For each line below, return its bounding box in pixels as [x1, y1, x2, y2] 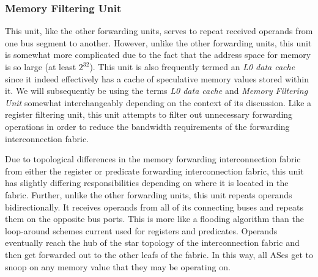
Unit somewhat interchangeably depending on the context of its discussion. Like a [5, 96, 312, 109]
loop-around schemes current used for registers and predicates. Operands [5, 224, 278, 237]
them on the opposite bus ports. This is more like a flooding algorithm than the [5, 212, 304, 225]
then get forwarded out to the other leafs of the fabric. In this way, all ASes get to [5, 248, 313, 261]
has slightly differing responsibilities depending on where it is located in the [5, 176, 289, 189]
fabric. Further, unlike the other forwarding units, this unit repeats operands [5, 188, 292, 201]
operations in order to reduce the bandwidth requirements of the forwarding [5, 120, 290, 132]
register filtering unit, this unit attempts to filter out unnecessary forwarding [5, 108, 293, 121]
